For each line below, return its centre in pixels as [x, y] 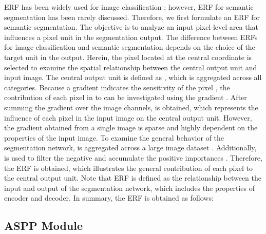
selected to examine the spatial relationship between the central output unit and [131, 67]
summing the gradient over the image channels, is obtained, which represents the [131, 107]
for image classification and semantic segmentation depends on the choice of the [130, 47]
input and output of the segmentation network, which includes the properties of [130, 188]
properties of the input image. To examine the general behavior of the [114, 137]
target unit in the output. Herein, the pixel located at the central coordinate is [128, 57]
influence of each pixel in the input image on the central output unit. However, [128, 117]
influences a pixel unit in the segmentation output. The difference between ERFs [131, 37]
